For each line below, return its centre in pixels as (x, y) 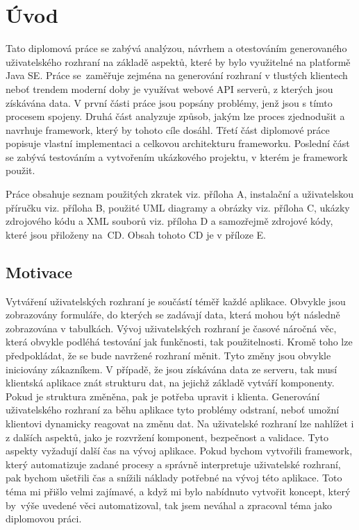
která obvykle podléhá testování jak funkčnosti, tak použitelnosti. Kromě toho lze (179, 342)
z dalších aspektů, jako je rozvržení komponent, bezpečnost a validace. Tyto (167, 437)
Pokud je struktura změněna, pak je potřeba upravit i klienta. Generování (163, 396)
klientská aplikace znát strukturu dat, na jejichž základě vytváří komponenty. (170, 383)
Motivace (39, 272)
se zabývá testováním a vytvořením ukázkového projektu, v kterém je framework (177, 156)
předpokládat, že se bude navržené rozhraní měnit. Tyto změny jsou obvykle (168, 356)
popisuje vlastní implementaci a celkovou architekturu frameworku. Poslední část (178, 143)
